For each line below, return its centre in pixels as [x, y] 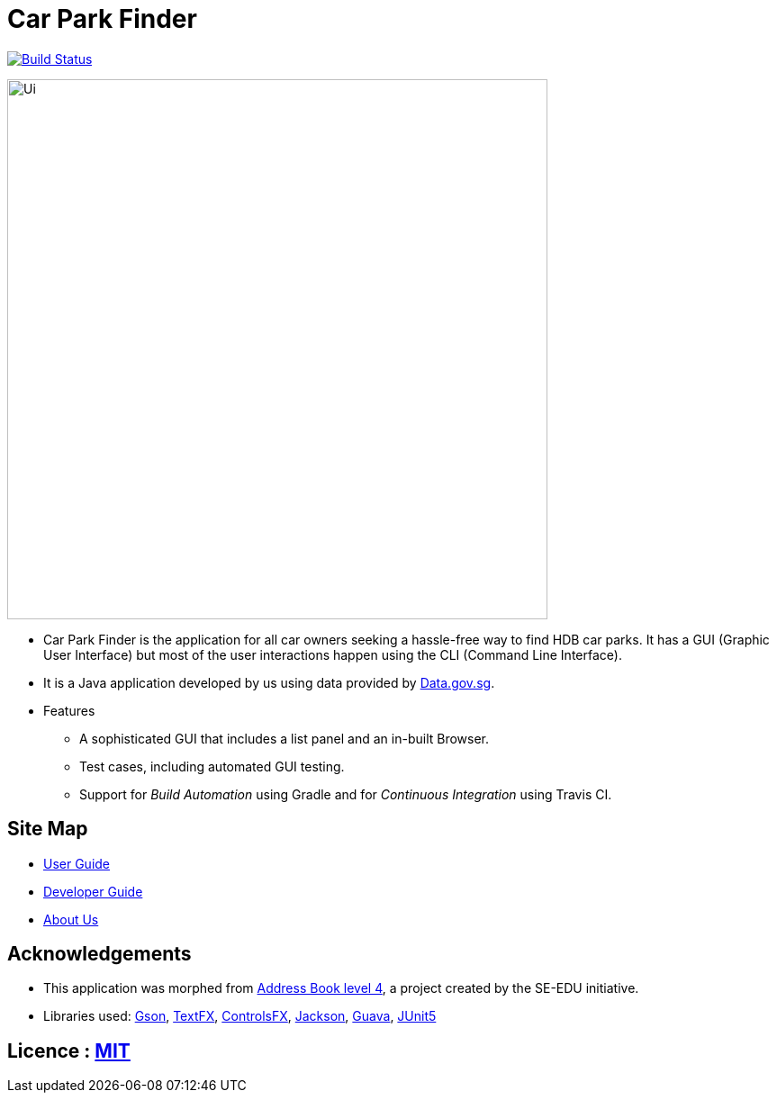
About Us [71, 919]
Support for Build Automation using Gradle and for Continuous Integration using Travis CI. [346, 794]
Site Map [48, 829]
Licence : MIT [69, 1050]
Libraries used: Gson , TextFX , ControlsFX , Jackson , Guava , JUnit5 [240, 1016]
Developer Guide [93, 891]
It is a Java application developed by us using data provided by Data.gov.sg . [269, 682]
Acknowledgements [99, 954]
